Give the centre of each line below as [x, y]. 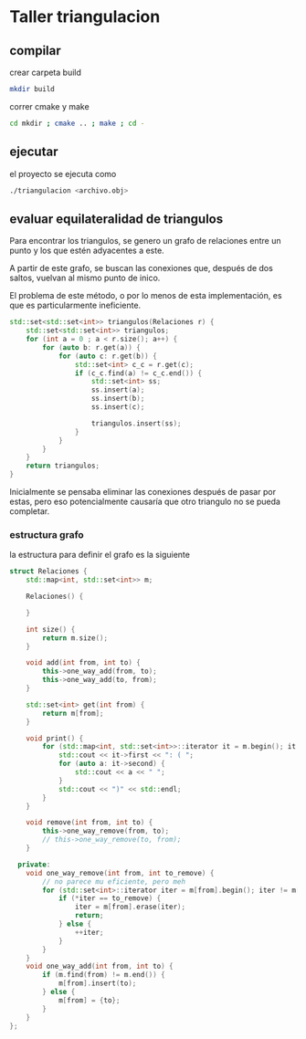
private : [34, 865]
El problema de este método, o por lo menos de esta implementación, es [146, 296]
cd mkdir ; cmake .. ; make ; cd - [77, 123]
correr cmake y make [49, 106]
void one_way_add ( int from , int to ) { [100, 966]
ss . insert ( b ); [118, 399]
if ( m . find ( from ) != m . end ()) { [104, 975]
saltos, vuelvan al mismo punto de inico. [85, 278]
